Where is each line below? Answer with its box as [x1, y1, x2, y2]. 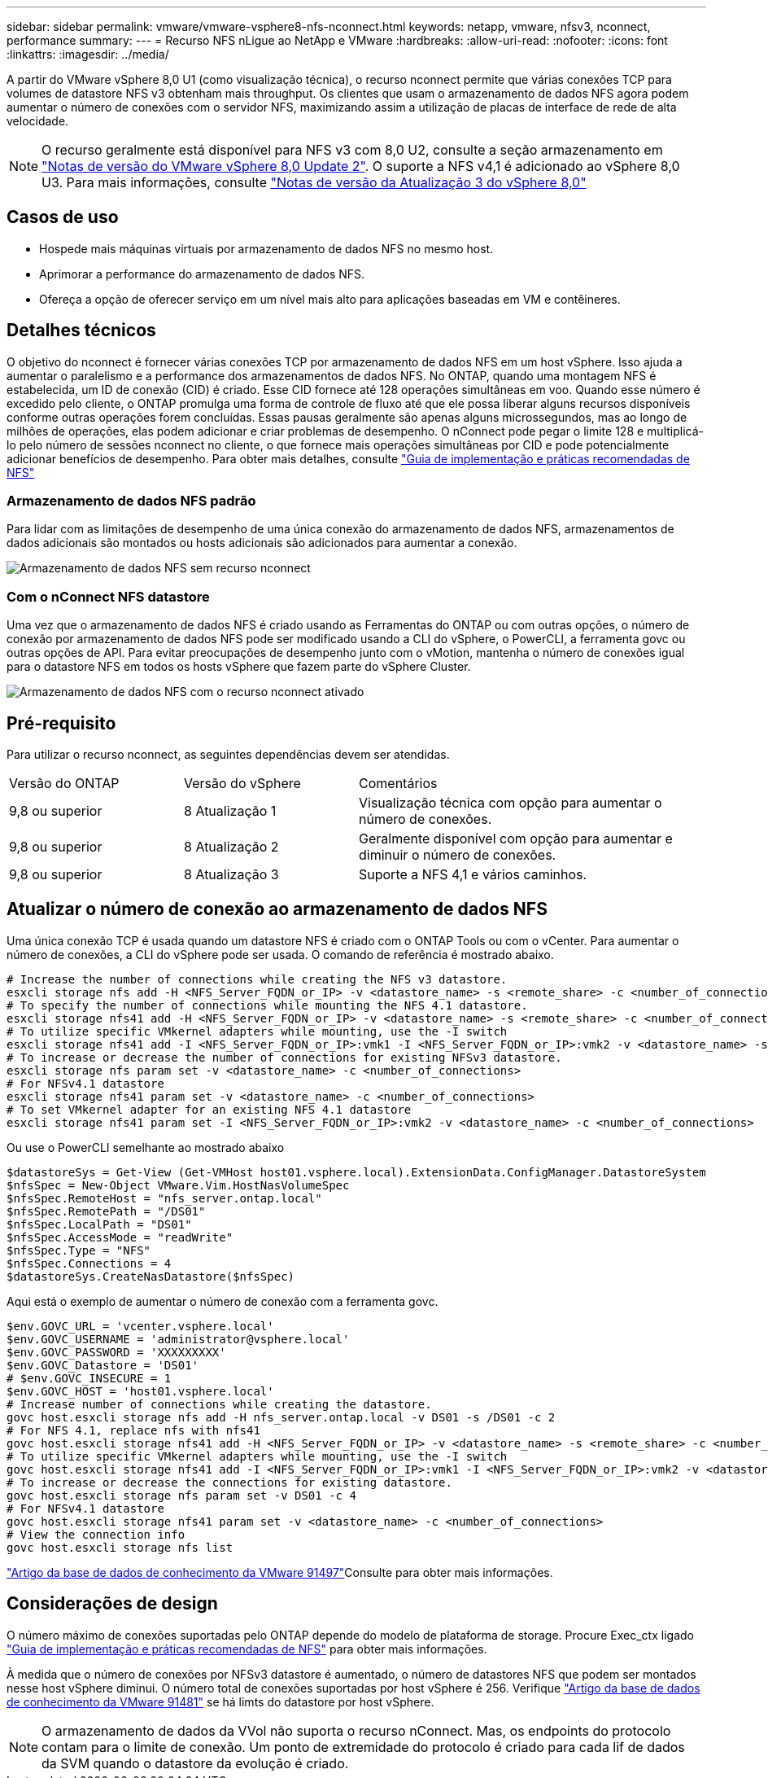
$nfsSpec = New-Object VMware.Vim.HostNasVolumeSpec [7, 1178, 350, 1192]
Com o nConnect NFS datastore [7, 588, 210, 605]
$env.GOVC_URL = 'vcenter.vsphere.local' [7, 1319, 274, 1333]
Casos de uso [7, 207, 119, 228]
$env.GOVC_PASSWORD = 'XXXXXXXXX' [7, 1345, 226, 1359]
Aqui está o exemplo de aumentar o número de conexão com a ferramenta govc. [7, 1294, 439, 1308]
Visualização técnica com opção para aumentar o [359, 795, 662, 812]
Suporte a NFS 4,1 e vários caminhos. [359, 866, 587, 883]
